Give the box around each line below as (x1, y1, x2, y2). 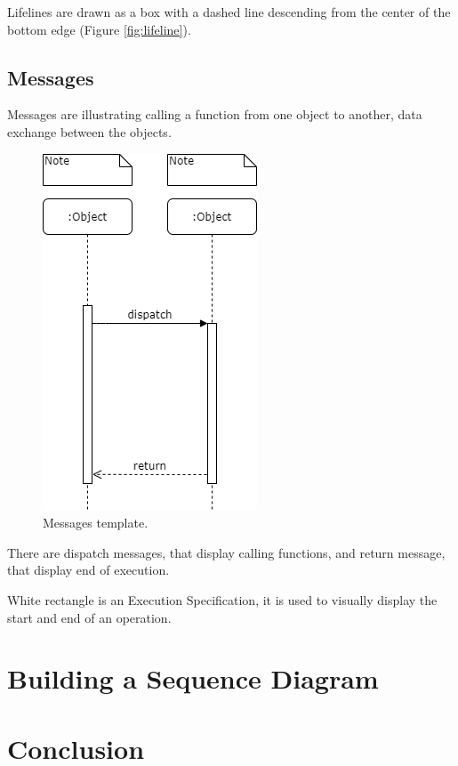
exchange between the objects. (7, 122, 172, 141)
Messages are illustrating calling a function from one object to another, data (7, 105, 422, 124)
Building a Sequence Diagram (7, 660, 379, 697)
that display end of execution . (7, 560, 170, 579)
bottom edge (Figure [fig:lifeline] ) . (7, 20, 191, 38)
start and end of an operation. (7, 608, 172, 626)
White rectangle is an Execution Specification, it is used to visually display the (7, 590, 438, 609)
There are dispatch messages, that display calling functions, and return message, (7, 543, 446, 561)
